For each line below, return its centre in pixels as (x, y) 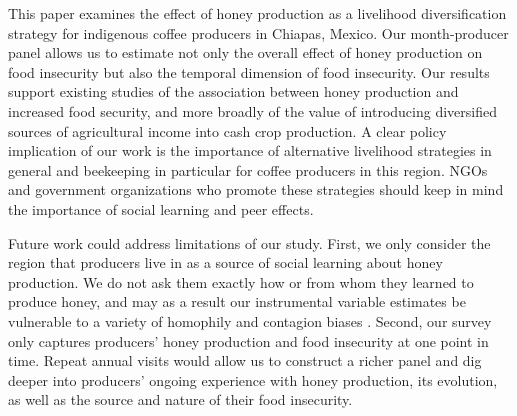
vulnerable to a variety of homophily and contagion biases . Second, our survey (250, 320)
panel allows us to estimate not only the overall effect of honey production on (245, 52)
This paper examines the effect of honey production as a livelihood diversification (257, 13)
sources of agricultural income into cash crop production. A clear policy (227, 130)
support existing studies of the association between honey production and (233, 91)
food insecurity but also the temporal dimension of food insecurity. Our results (249, 71)
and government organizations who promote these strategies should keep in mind (256, 189)
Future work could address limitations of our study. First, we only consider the (249, 242)
